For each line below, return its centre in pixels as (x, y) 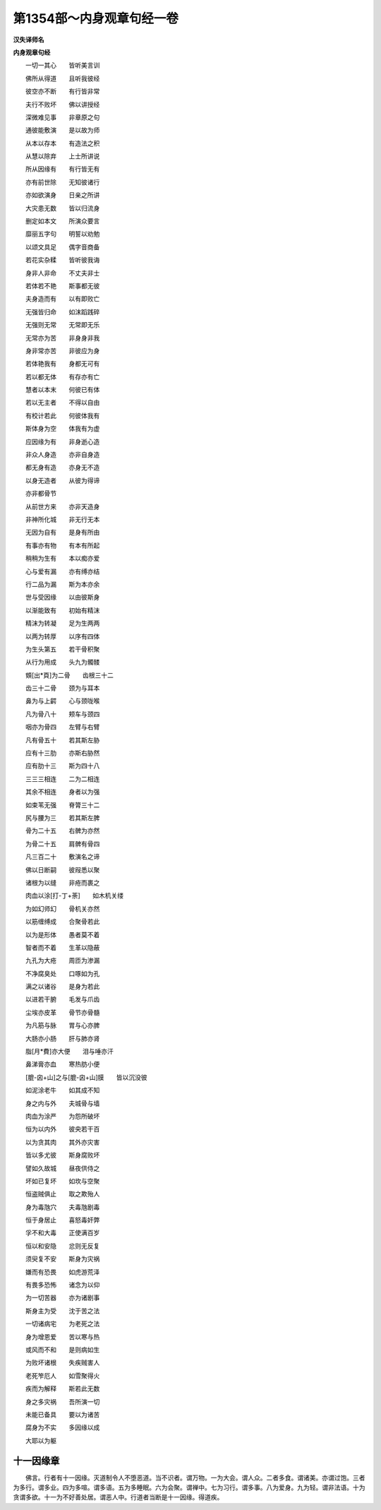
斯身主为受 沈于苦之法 (62, 1311)
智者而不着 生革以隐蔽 (62, 947)
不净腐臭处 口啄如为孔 (62, 973)
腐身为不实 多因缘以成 (62, 1427)
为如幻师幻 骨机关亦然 (62, 908)
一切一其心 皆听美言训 (62, 65)
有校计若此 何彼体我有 (62, 415)
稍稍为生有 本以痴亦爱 (62, 559)
